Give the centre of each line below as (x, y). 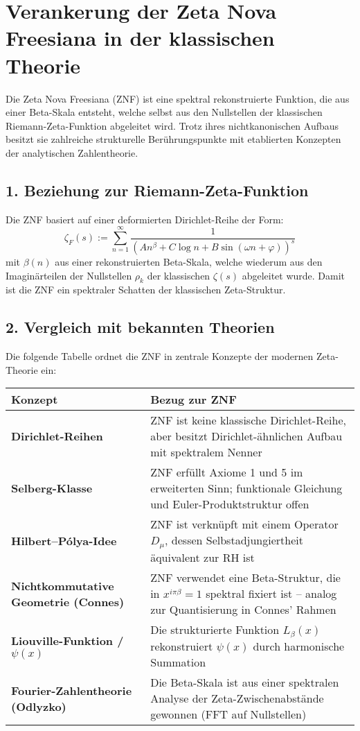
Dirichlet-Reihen (57, 436)
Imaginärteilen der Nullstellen (69, 275)
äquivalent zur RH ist (202, 558)
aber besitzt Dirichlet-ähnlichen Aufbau (246, 436)
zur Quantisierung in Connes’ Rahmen (243, 610)
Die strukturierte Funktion (215, 630)
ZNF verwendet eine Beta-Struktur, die (245, 578)
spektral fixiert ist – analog (271, 594)
